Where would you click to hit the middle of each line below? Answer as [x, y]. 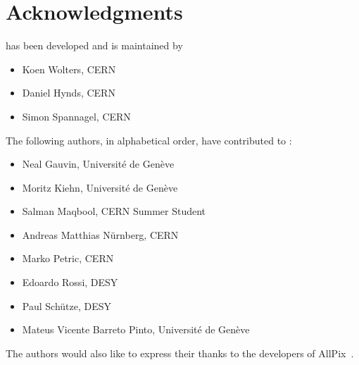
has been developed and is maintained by [94, 45]
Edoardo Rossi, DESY [70, 282]
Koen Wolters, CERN [69, 69]
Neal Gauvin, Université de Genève [98, 164]
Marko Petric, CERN [68, 258]
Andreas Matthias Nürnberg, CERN [100, 234]
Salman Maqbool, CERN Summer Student [114, 211]
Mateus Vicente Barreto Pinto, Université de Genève [136, 329]
